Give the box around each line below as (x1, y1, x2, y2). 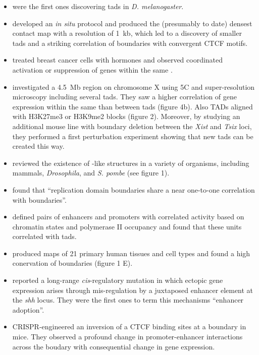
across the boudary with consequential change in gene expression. (12, 341, 215, 351)
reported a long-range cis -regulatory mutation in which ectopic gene (12, 275, 223, 285)
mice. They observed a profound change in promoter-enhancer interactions (12, 331, 243, 342)
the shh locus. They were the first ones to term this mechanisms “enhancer (12, 294, 244, 305)
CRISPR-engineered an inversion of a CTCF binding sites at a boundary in (12, 321, 246, 332)
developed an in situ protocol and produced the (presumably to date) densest (12, 18, 252, 28)
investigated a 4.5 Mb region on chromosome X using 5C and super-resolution (12, 81, 255, 92)
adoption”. (12, 304, 44, 315)
